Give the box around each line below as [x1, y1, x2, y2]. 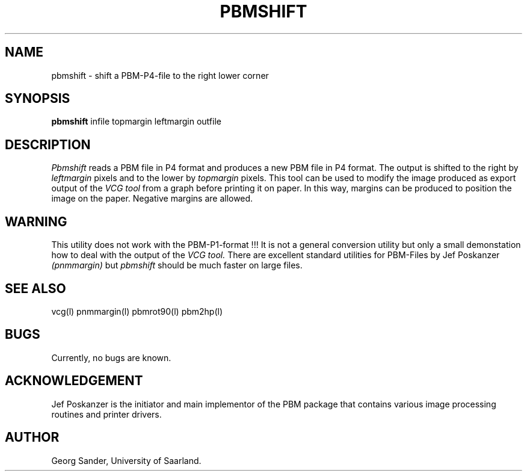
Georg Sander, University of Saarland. [51, 455, 202, 466]
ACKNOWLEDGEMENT [5, 373, 143, 389]
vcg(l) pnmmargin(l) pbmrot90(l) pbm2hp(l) [51, 306, 223, 317]
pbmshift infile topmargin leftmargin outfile [51, 116, 221, 127]
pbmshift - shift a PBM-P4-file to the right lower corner [51, 70, 269, 81]
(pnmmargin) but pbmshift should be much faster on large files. [51, 260, 303, 271]
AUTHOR [5, 430, 60, 445]
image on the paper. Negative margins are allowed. [51, 193, 253, 204]
